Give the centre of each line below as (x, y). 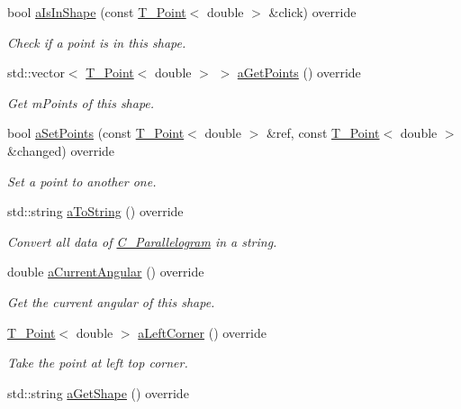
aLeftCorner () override (202, 332)
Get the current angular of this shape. (111, 301)
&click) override (312, 12)
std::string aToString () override (95, 211)
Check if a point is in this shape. (97, 42)
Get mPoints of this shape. (81, 102)
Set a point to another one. (82, 181)
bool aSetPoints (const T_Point (96, 133)
